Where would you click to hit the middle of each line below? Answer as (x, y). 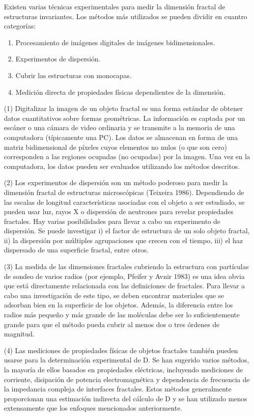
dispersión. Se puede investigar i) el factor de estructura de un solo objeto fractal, (127, 231)
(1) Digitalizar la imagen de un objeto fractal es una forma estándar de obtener (124, 108)
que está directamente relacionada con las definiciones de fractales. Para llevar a (125, 286)
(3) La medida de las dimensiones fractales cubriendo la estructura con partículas (127, 266)
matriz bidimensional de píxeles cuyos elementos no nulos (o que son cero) (115, 147)
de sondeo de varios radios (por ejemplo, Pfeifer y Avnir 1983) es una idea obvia (124, 276)
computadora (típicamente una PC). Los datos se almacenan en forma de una (121, 137)
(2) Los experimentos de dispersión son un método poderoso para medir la (116, 182)
